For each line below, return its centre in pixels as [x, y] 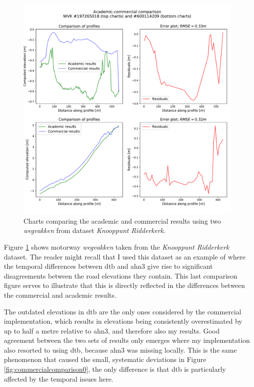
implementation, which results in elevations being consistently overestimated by [123, 321]
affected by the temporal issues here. [59, 378]
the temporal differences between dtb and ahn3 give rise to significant [108, 266]
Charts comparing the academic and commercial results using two [122, 220]
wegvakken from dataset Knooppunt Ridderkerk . [94, 230]
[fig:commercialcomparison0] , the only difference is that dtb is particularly [115, 369]
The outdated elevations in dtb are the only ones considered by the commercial [123, 311]
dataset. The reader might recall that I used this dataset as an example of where [125, 256]
